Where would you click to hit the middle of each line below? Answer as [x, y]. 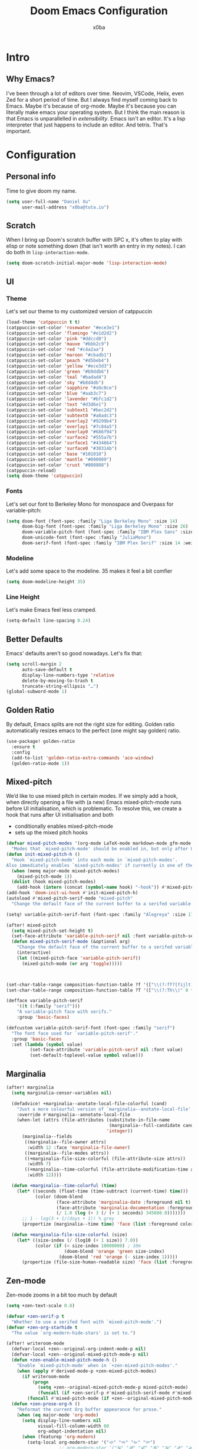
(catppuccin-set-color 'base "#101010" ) [57, 454]
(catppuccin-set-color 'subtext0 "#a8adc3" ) [62, 415]
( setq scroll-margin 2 [34, 664]
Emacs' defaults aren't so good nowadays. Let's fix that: [74, 654]
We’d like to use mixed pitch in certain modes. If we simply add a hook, [92, 796]
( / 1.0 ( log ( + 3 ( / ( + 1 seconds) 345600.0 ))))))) [121, 1213]
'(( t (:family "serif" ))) [49, 1006]
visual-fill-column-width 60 [73, 1426]
